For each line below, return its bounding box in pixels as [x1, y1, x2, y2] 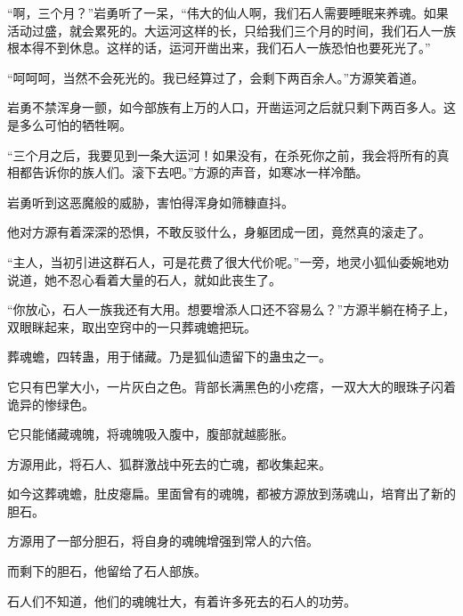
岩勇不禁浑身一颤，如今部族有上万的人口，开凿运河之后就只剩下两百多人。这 [7, 98, 456, 117]
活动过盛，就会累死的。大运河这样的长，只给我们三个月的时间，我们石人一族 [7, 20, 456, 39]
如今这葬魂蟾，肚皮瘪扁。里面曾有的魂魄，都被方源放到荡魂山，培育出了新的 [7, 484, 456, 503]
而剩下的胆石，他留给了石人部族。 [7, 562, 207, 580]
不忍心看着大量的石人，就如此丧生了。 [56, 270, 281, 288]
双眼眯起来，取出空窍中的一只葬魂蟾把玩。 [7, 317, 256, 336]
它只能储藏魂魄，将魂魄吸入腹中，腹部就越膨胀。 [7, 425, 294, 443]
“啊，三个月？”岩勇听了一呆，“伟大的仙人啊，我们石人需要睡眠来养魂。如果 [7, 4, 449, 21]
